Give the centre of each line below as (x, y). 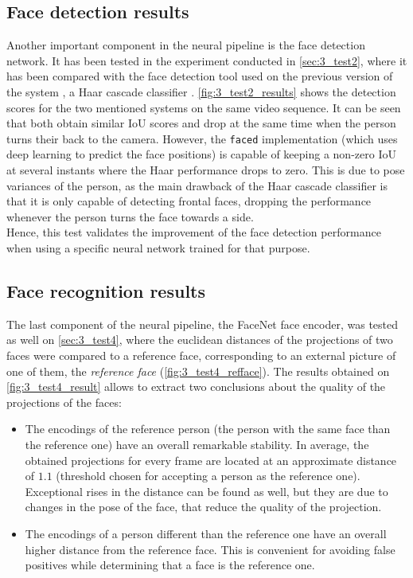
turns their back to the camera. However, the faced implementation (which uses (202, 138)
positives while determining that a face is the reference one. (170, 565)
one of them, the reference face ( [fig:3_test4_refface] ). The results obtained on (198, 371)
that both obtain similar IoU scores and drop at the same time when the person (201, 123)
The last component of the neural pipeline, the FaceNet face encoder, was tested (203, 324)
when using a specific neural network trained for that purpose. (158, 247)
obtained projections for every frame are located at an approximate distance (211, 460)
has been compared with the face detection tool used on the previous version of (200, 76)
